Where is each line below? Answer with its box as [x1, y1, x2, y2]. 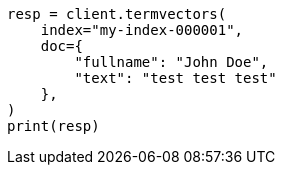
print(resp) [7, 118, 100, 134]
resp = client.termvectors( [7, 6, 227, 22]
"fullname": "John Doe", [74, 54, 269, 70]
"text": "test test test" [74, 70, 277, 86]
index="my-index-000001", [40, 22, 244, 38]
